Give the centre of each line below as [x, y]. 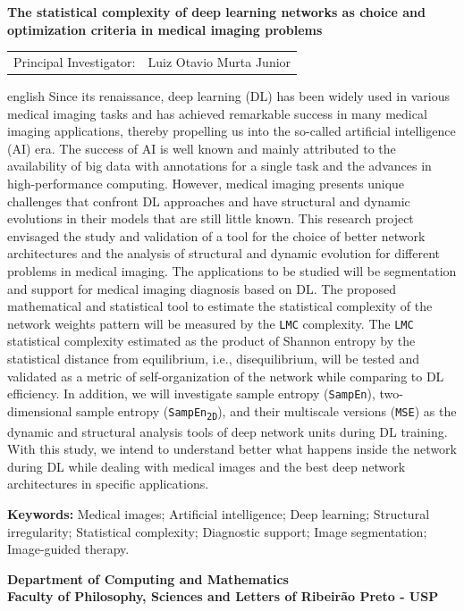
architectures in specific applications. [108, 484]
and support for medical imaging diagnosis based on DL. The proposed [202, 288]
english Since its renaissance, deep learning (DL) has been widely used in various [228, 96]
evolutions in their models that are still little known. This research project [211, 218]
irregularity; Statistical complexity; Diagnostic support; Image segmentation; [217, 531]
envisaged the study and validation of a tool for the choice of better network [216, 235]
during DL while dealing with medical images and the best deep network [207, 466]
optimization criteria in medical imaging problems [165, 29]
